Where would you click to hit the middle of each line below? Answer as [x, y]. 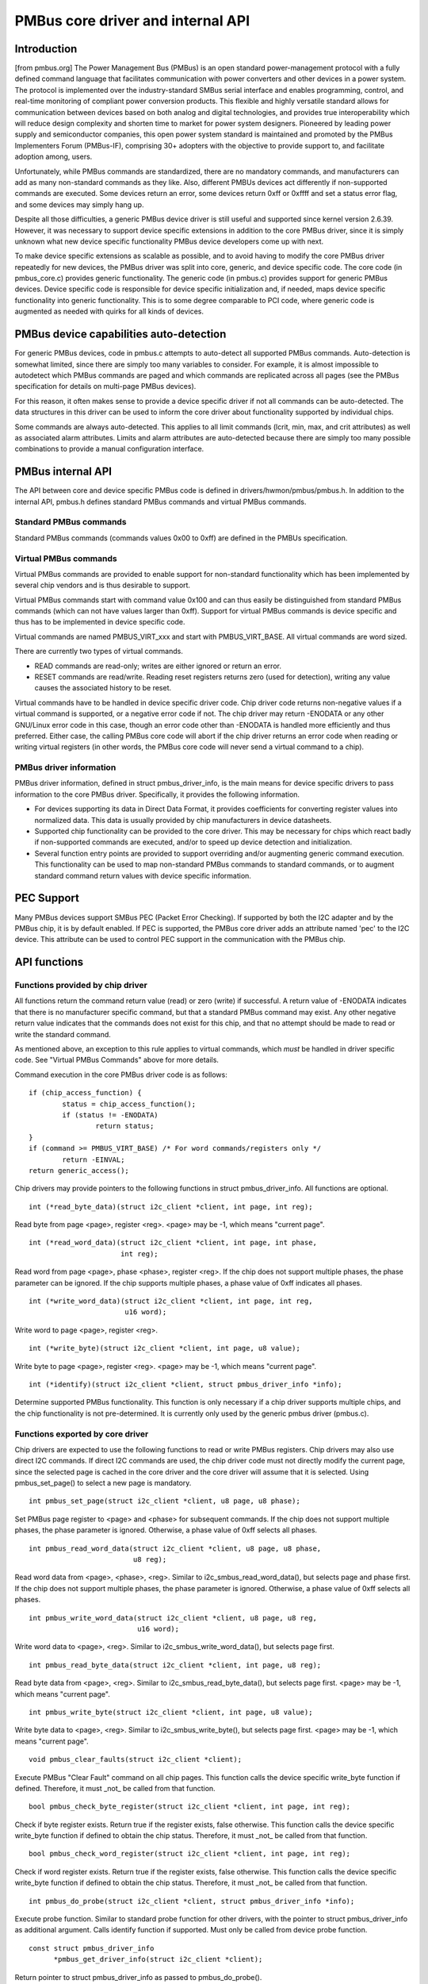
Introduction [46, 49]
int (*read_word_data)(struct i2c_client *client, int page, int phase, [173, 1243]
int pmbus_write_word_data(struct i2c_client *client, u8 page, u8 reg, [173, 1618]
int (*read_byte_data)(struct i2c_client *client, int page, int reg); [171, 1207]
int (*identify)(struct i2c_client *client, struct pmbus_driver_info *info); [185, 1384]
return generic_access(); [79, 1170]
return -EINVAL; [94, 1159]
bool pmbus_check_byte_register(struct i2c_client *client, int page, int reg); [190, 1807]
